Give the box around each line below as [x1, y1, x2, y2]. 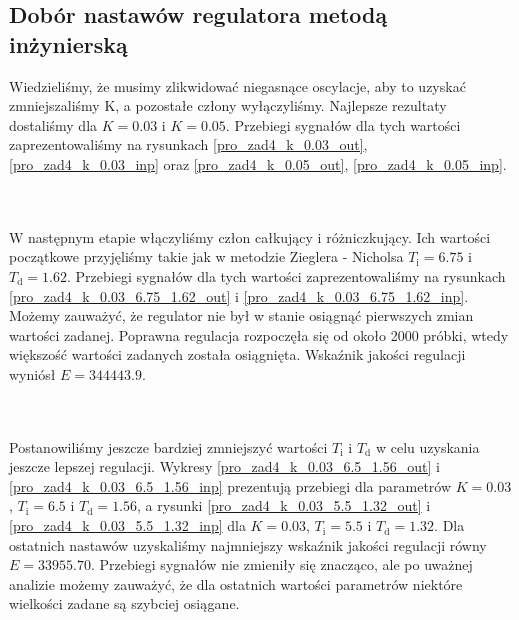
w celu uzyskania [375, 436, 480, 457]
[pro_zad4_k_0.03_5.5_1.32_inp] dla [9, 515, 246, 536]
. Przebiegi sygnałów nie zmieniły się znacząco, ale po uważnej [90, 554, 473, 575]
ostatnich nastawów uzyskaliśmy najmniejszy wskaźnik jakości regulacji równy [9, 534, 487, 555]
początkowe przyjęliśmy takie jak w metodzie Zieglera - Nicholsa [9, 246, 404, 267]
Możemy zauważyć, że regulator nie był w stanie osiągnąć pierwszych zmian [9, 305, 474, 326]
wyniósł [9, 363, 56, 384]
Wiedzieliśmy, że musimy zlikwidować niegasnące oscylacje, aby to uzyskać [9, 75, 466, 96]
